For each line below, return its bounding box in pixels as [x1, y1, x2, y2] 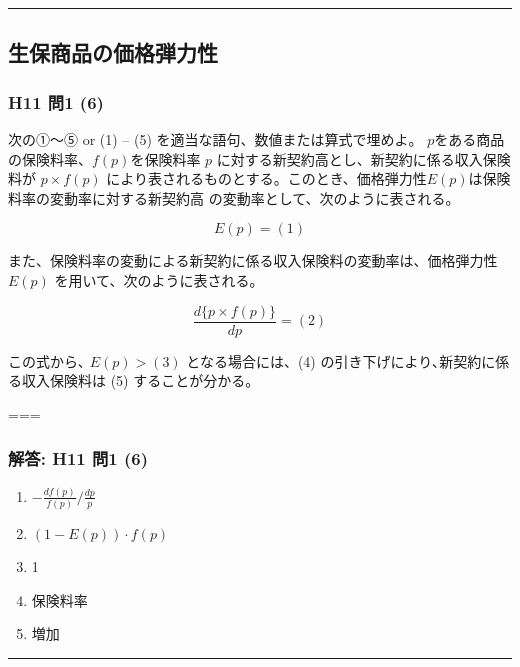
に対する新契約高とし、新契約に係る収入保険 [216, 148, 511, 169]
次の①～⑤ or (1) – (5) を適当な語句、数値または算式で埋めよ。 [8, 129, 423, 149]
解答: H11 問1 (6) [8, 446, 149, 471]
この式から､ [8, 350, 85, 371]
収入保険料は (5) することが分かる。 [21, 370, 260, 391]
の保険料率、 [8, 148, 92, 169]
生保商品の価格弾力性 [8, 37, 218, 68]
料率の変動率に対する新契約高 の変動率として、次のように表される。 [8, 187, 460, 208]
